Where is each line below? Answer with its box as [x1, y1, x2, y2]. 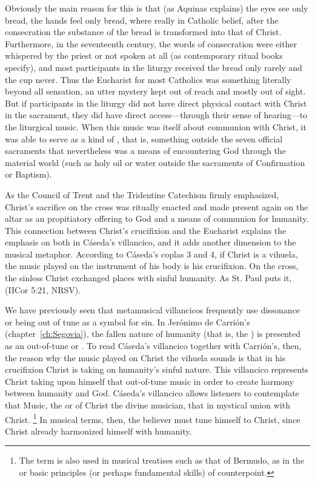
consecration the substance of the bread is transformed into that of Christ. [5, 25, 282, 38]
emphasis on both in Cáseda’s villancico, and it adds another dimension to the [5, 236, 296, 248]
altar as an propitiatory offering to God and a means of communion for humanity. [5, 212, 309, 225]
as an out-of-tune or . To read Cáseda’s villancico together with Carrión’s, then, [5, 339, 302, 352]
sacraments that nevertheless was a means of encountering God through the [5, 144, 286, 157]
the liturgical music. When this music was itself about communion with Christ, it [5, 120, 307, 133]
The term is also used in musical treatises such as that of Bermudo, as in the [19, 454, 305, 467]
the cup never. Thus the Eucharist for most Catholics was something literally [5, 73, 291, 85]
